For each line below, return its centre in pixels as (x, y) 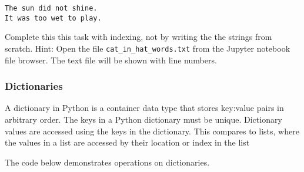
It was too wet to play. (53, 18)
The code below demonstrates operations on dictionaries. (107, 162)
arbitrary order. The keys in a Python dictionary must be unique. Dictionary (143, 119)
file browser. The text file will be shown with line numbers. (111, 60)
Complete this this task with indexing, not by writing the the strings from (138, 37)
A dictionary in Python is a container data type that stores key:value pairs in (144, 108)
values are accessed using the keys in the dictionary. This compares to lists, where (152, 131)
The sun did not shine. (51, 8)
